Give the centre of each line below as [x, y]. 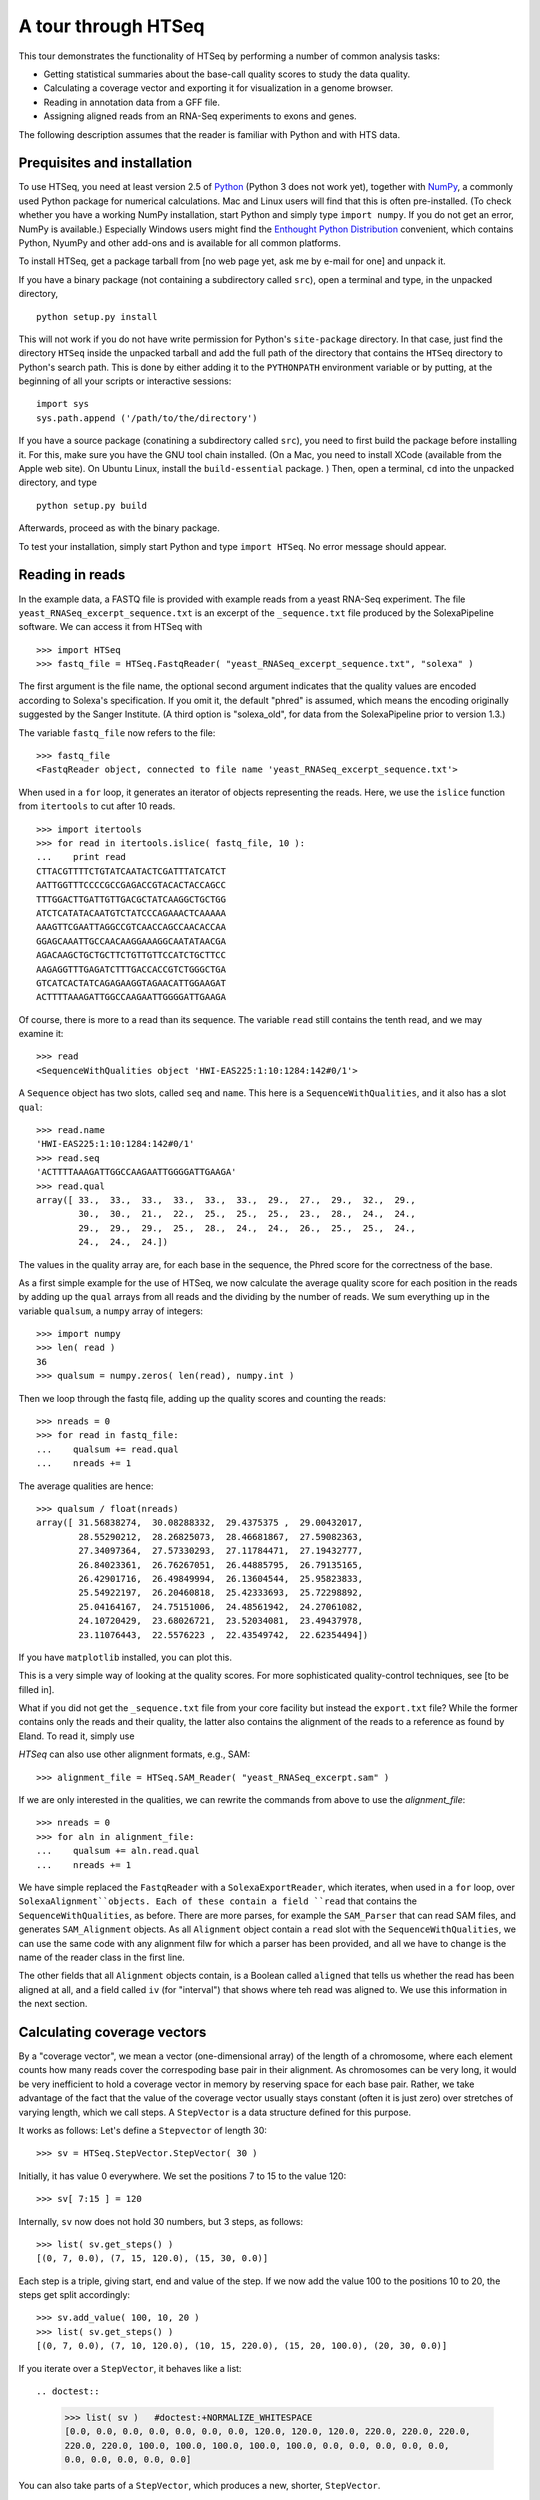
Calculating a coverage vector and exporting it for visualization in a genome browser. [218, 88]
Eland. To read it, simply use [76, 1736]
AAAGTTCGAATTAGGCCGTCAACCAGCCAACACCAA [131, 927]
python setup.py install [97, 316]
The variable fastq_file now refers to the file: [117, 732]
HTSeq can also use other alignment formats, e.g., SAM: [134, 1754]
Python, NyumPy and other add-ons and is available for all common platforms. [180, 242]
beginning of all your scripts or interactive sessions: [125, 381]
